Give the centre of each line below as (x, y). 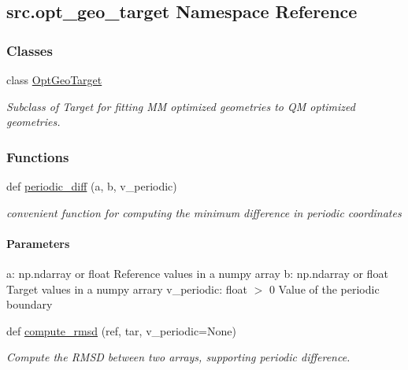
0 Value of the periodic (324, 289)
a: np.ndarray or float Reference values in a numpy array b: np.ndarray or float (197, 273)
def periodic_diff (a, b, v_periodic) (92, 186)
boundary (30, 304)
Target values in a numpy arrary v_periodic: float (127, 289)
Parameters (38, 243)
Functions (38, 156)
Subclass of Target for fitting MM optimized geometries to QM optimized (181, 106)
